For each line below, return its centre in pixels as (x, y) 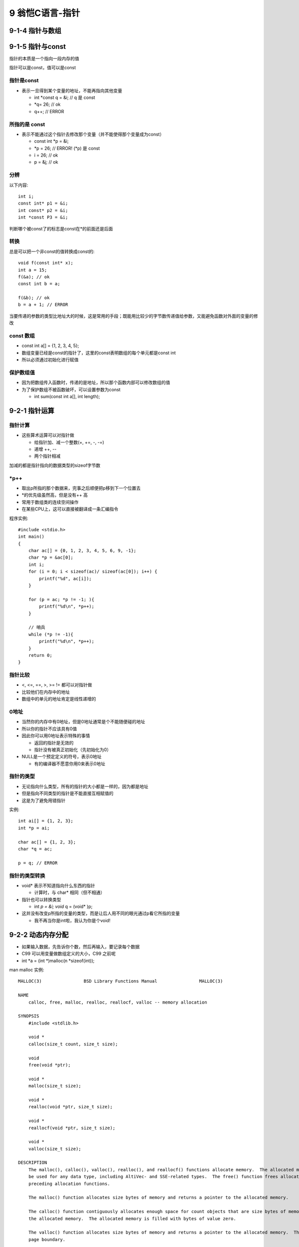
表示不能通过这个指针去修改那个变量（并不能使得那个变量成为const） (93, 134)
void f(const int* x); (46, 263)
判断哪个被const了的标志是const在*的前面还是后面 (61, 228)
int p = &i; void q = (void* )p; (63, 907)
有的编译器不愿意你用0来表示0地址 (70, 764)
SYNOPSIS (29, 1016)
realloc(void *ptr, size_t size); (71, 1107)
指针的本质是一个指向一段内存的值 (44, 59)
